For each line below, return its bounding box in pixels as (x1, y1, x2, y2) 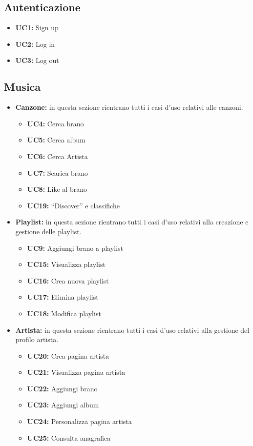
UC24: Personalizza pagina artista (27, 416, 132, 426)
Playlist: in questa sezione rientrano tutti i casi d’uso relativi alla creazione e (15, 217, 249, 227)
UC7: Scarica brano (27, 167, 88, 178)
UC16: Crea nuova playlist (27, 275, 109, 285)
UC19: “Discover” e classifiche (27, 200, 120, 210)
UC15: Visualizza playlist (27, 259, 105, 269)
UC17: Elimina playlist (27, 292, 99, 302)
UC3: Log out (15, 55, 59, 65)
